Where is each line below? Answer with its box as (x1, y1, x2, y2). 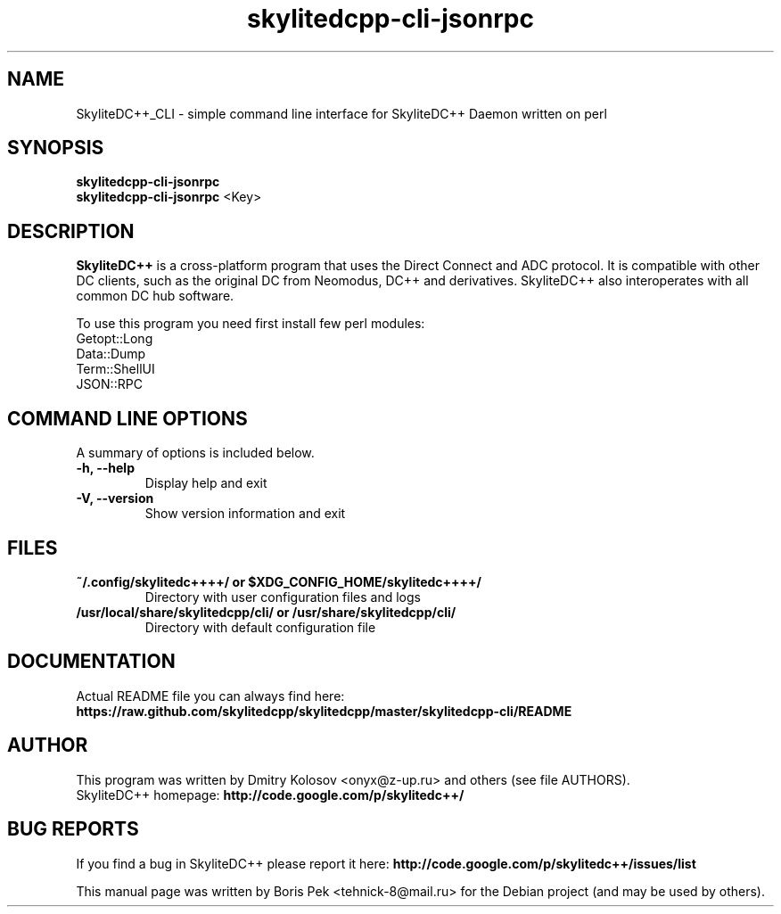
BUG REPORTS (7, 818, 139, 841)
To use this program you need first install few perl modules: (76, 316, 425, 332)
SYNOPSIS (7, 136, 104, 160)
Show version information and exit (144, 506, 346, 522)
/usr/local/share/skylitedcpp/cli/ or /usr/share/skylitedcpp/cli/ (76, 604, 456, 620)
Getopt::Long (76, 331, 153, 347)
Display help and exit (144, 475, 267, 491)
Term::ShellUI (76, 361, 155, 377)
